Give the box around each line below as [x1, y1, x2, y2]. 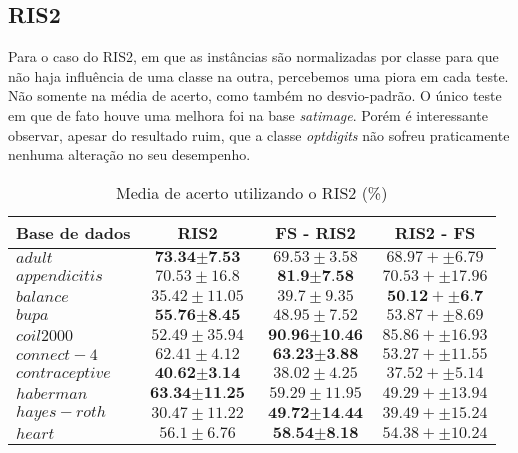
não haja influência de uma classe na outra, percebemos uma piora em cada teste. [8, 65, 509, 86]
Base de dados [16, 220, 131, 244]
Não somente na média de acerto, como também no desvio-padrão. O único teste [8, 85, 502, 106]
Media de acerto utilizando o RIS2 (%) [116, 180, 388, 204]
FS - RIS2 [275, 220, 356, 244]
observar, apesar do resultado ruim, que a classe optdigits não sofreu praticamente [8, 124, 510, 145]
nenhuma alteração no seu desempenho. [8, 144, 251, 165]
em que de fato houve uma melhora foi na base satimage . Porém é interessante [8, 104, 489, 125]
